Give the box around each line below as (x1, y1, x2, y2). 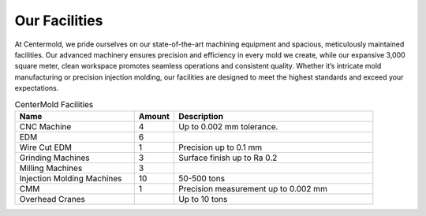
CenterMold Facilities (14, 99, 94, 110)
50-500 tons (178, 173, 225, 184)
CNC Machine (19, 121, 72, 132)
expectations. (14, 84, 59, 93)
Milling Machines (19, 162, 83, 173)
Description (178, 110, 224, 121)
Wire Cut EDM (19, 142, 73, 153)
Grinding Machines (19, 152, 90, 163)
